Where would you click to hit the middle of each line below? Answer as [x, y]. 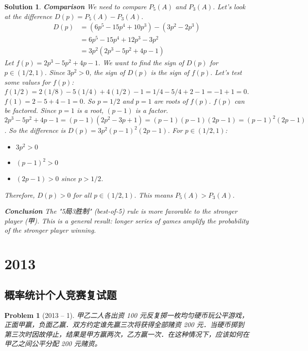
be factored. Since [30, 110]
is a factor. [152, 110]
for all [82, 194]
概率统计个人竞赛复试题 [60, 294]
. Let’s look [229, 6]
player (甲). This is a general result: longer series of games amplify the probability [127, 220]
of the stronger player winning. [50, 230]
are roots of [171, 101]
